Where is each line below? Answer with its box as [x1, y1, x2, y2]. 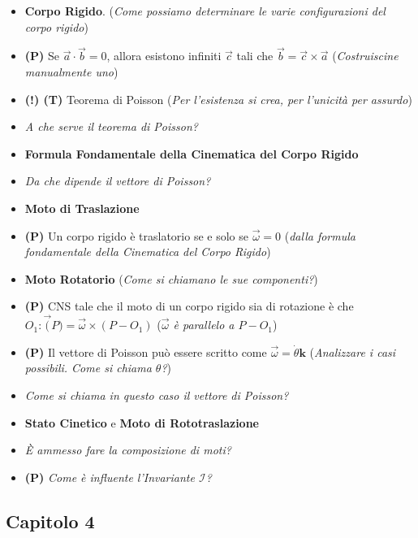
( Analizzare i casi [309, 343, 396, 360]
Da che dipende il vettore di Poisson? [24, 172, 211, 189]
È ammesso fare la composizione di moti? [24, 441, 231, 458]
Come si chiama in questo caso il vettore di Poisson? [24, 386, 289, 403]
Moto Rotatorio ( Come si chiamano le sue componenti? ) [24, 270, 318, 287]
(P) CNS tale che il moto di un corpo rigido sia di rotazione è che [24, 297, 354, 315]
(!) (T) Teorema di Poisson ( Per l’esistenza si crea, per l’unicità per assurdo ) [24, 90, 412, 107]
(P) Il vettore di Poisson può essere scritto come [24, 343, 267, 360]
